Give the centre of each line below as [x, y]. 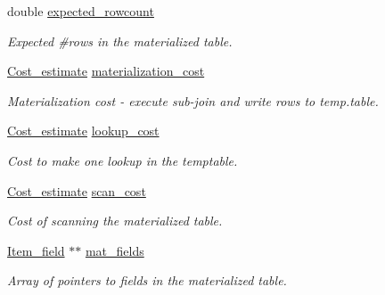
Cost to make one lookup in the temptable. [123, 160]
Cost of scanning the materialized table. [115, 221]
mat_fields [115, 250]
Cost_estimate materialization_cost [106, 71]
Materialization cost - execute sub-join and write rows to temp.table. [193, 100]
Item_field [36, 250]
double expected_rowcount [81, 11]
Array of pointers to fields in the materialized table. [147, 280]
